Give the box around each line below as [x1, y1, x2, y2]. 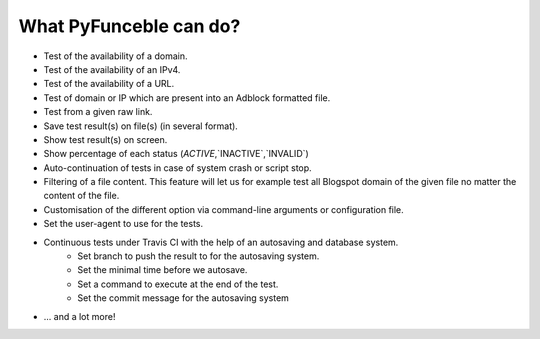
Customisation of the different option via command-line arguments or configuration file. [43, 203, 404, 215]
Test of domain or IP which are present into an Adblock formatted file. [43, 91, 331, 104]
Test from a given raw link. [43, 106, 153, 118]
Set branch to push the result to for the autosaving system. [77, 250, 320, 262]
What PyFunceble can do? [18, 15, 241, 37]
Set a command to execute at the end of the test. [77, 278, 279, 290]
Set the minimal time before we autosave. [77, 264, 248, 276]
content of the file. [43, 190, 120, 202]
